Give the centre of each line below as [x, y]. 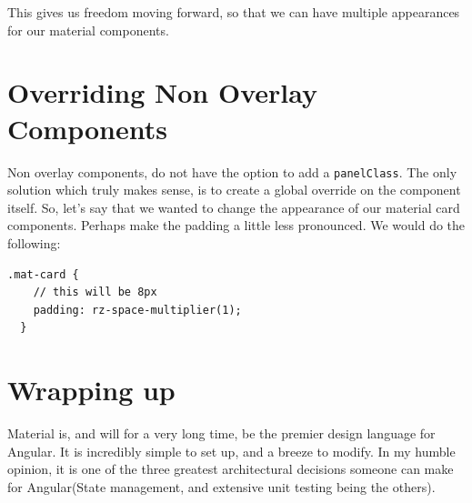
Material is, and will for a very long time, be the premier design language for [221, 433]
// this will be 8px [95, 292]
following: [34, 242]
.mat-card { [43, 274]
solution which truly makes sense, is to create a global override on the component [234, 190]
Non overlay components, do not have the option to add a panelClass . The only [232, 171]
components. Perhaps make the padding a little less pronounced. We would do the [236, 225]
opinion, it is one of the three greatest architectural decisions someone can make [231, 469]
